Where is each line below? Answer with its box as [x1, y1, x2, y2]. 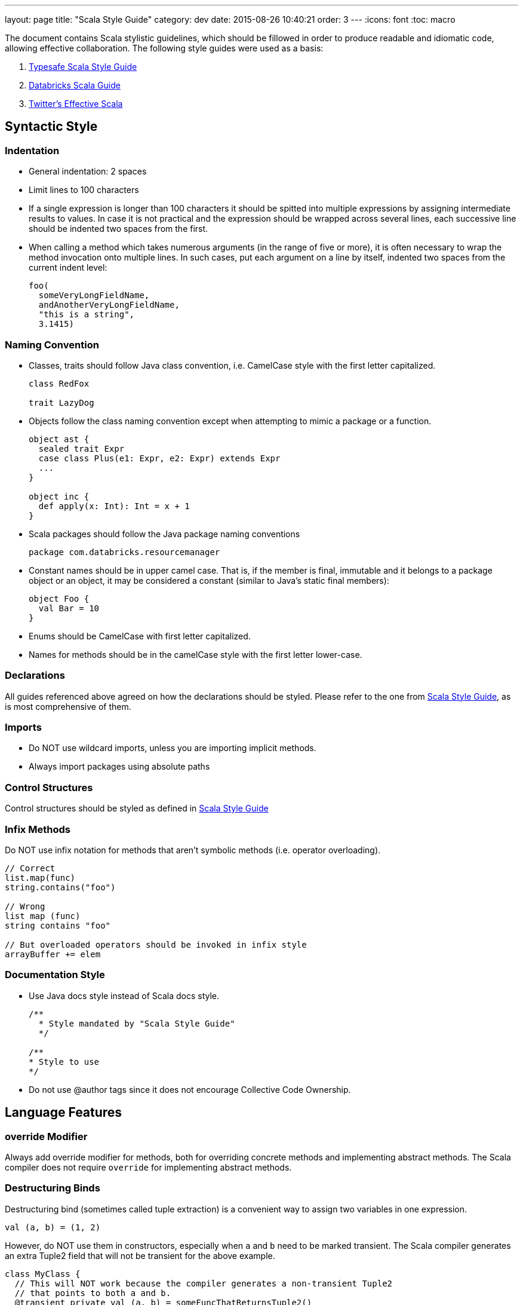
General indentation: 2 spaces [29, 166, 147, 177]
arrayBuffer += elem [5, 949, 101, 959]
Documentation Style [5, 969, 105, 981]
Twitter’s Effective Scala [29, 99, 123, 109]
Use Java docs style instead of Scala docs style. [29, 990, 220, 1001]
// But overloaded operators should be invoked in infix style [5, 939, 307, 949]
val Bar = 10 [38, 603, 100, 613]
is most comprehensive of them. [5, 701, 131, 712]
